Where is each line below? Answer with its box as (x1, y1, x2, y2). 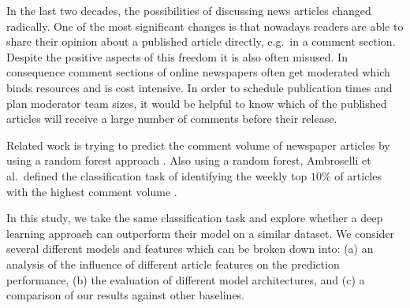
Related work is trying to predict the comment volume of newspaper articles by (6, 136, 390, 153)
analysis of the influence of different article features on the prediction (6, 255, 340, 272)
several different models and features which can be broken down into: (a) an (6, 240, 374, 257)
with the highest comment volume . (6, 183, 177, 199)
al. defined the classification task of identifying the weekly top (6, 167, 307, 184)
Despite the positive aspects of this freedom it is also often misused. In (6, 48, 348, 65)
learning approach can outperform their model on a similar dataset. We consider (6, 225, 395, 241)
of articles (334, 167, 382, 184)
